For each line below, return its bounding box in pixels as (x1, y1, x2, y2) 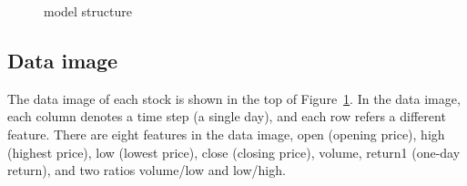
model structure (44, 2, 132, 20)
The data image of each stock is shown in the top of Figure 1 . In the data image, (7, 88, 461, 108)
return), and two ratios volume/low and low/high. (7, 160, 286, 180)
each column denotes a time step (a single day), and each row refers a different (7, 107, 446, 126)
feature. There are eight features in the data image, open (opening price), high (7, 124, 445, 143)
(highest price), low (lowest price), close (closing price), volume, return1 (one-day (7, 142, 461, 161)
